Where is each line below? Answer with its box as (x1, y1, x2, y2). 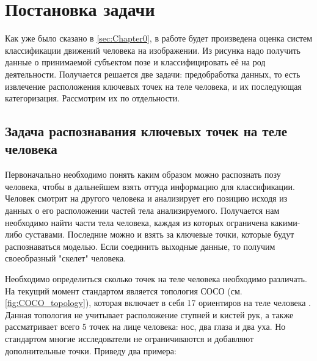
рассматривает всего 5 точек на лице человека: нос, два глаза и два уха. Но (5, 320, 286, 333)
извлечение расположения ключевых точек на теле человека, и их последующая (5, 79, 302, 92)
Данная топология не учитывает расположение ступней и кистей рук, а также (5, 308, 294, 321)
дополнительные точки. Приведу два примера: (5, 344, 177, 357)
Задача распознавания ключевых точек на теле (5, 122, 288, 140)
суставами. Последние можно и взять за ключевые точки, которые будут (25, 228, 294, 241)
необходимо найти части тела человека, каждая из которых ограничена (5, 216, 268, 228)
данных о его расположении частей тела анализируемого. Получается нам (5, 204, 280, 217)
